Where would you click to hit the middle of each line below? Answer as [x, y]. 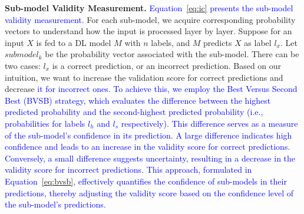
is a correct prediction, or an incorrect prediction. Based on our [167, 65]
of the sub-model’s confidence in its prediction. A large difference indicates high [148, 135]
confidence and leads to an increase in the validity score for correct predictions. [148, 146]
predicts [218, 42]
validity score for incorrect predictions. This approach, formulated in [128, 169]
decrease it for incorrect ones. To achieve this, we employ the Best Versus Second [151, 89]
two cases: [23, 65]
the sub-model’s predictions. [55, 204]
